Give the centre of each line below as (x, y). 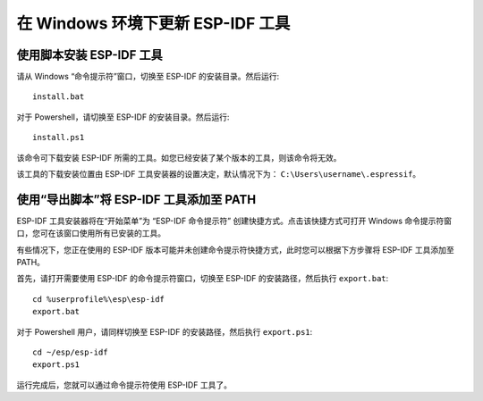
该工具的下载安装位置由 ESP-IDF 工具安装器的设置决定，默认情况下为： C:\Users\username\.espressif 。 (219, 174)
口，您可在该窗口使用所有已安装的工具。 (91, 233)
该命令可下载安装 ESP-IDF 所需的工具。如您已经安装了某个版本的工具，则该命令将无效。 (179, 157)
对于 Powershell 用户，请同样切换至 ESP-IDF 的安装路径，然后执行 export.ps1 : (165, 331)
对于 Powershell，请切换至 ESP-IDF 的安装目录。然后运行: (123, 117)
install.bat (59, 97)
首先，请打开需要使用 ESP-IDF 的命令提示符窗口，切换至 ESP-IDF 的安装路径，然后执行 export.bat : (203, 279)
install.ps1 (59, 138)
